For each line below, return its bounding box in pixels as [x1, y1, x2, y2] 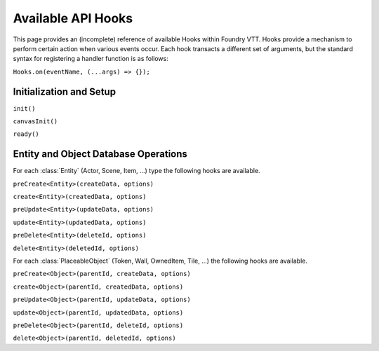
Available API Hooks [13, 11, 133, 26]
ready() [13, 130, 40, 138]
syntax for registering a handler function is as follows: [13, 55, 168, 63]
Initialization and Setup [13, 85, 116, 97]
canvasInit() [13, 118, 58, 125]
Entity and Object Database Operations [13, 148, 187, 160]
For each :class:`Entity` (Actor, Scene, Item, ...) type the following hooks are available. [13, 167, 260, 175]
